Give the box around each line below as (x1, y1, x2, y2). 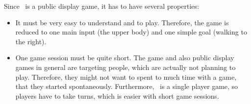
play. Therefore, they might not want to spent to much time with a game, (15, 71, 237, 82)
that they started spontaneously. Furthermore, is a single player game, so (15, 81, 238, 91)
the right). (15, 36, 46, 46)
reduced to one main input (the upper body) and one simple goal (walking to (15, 27, 247, 37)
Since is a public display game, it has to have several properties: (4, 1, 199, 11)
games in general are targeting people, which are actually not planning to (15, 62, 236, 72)
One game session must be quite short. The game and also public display (15, 52, 234, 63)
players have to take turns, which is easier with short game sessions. (15, 90, 219, 101)
